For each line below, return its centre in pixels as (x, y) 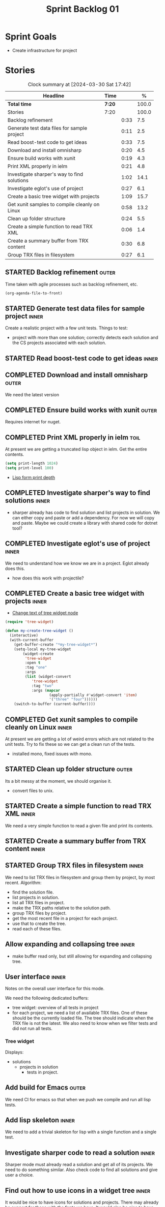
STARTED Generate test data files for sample (75, 308)
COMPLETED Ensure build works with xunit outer (81, 410)
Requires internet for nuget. (33, 422)
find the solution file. (33, 892)
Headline (54, 95)
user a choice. (20, 1175)
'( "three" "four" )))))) (73, 699)
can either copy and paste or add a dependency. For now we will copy (83, 517)
